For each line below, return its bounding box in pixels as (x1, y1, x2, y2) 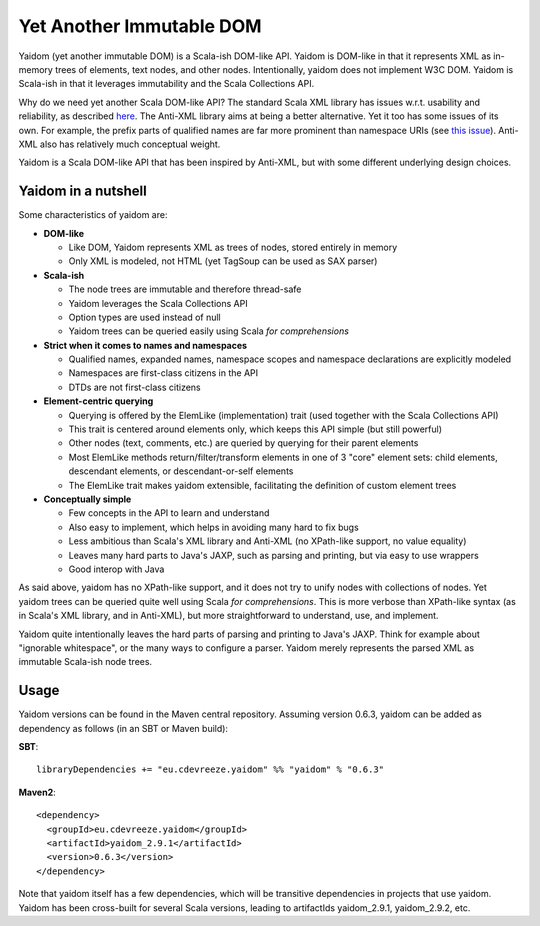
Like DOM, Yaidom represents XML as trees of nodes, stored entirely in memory (68, 241, 398, 253)
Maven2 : (18, 786, 56, 798)
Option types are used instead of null (68, 311, 221, 323)
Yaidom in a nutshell (18, 183, 147, 200)
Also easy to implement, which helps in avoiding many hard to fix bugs (68, 521, 359, 533)
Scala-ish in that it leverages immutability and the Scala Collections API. (18, 78, 315, 90)
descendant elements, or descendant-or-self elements (68, 465, 294, 477)
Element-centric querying (43, 395, 154, 407)
